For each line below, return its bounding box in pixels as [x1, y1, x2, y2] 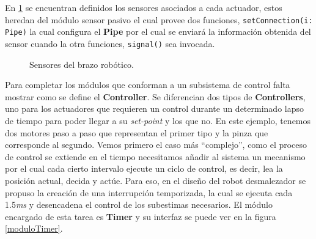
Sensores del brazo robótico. [29, 57, 134, 70]
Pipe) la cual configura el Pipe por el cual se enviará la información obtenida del [5, 25, 311, 38]
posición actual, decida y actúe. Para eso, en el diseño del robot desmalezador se [5, 174, 306, 186]
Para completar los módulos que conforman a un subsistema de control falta [5, 78, 290, 91]
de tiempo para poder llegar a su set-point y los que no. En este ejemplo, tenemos [5, 114, 311, 127]
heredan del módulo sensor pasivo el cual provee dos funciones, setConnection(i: [5, 13, 313, 26]
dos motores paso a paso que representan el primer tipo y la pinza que [5, 126, 268, 139]
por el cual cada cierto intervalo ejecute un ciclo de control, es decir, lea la [5, 162, 283, 175]
